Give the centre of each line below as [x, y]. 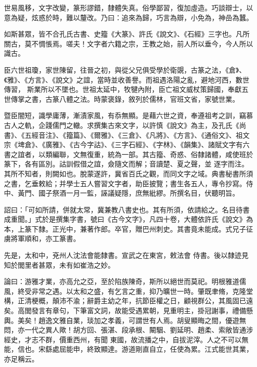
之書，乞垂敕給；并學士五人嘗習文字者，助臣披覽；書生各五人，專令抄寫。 [125, 183]
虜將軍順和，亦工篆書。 [42, 238]
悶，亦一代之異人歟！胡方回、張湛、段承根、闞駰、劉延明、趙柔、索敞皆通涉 [128, 330]
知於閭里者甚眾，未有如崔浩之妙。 [59, 265]
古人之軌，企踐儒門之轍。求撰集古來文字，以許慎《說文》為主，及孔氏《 [122, 125]
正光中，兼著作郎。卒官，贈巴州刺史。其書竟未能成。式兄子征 [152, 228]
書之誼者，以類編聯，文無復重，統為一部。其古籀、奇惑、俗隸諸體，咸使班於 [128, 154]
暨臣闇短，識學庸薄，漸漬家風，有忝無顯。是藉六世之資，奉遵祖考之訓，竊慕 [128, 115]
